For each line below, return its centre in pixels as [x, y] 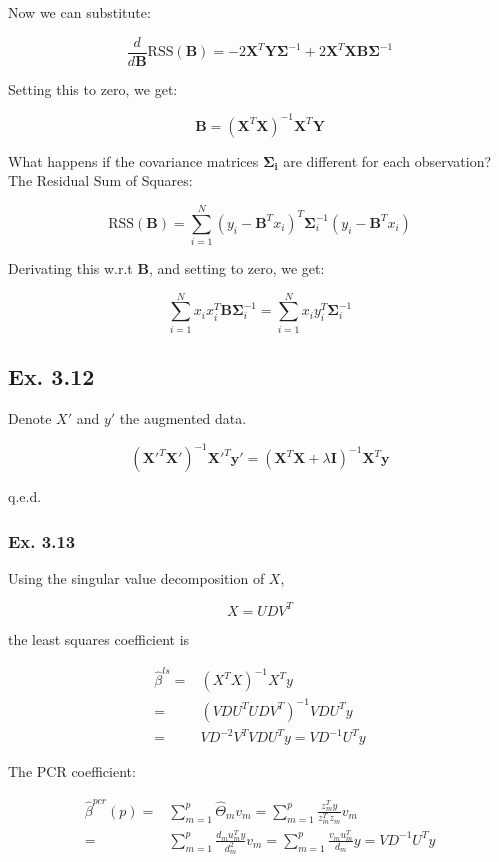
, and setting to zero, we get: [236, 268]
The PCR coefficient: [72, 771]
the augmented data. [183, 417]
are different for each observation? [387, 160]
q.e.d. [25, 496]
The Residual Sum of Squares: [100, 180]
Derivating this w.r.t [70, 268]
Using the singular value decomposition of [136, 577]
